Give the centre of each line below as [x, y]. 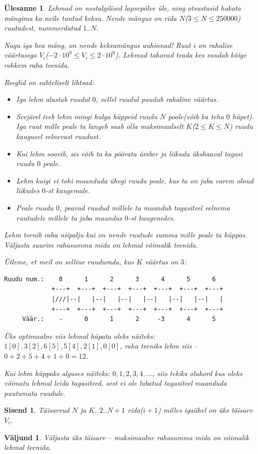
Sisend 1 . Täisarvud [37, 410]
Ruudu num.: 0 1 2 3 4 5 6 [110, 279]
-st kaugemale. [68, 190]
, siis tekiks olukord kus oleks [197, 373]
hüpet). [243, 116]
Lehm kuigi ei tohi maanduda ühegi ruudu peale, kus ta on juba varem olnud [135, 180]
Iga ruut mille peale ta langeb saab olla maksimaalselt [100, 126]
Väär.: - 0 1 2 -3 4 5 [119, 319]
